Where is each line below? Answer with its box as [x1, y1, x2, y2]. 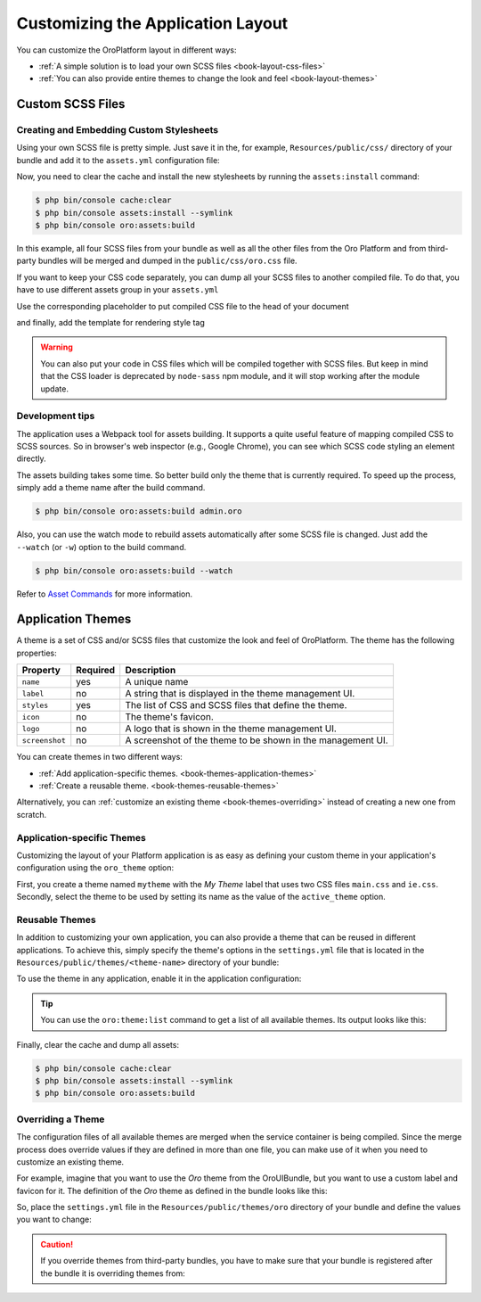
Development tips [16, 410, 95, 423]
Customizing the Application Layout [16, 13, 289, 33]
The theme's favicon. [125, 711, 214, 723]
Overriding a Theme [16, 1113, 105, 1125]
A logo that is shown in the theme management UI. [125, 722, 338, 735]
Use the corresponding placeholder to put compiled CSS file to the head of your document [16, 301, 349, 311]
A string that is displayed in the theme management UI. [125, 688, 355, 700]
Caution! [40, 1239, 74, 1249]
